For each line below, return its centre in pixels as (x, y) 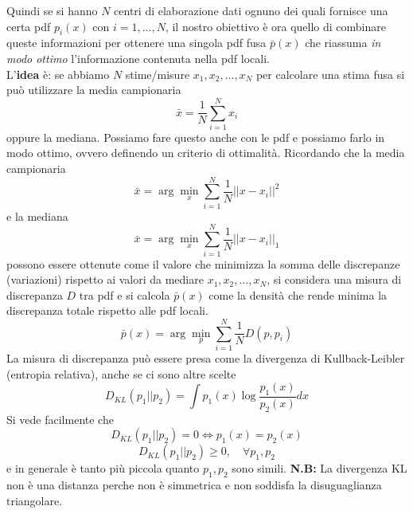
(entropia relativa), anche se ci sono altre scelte (121, 373)
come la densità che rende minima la (298, 294)
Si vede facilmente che (60, 419)
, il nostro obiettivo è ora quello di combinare (275, 26)
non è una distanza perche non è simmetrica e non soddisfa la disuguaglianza (194, 485)
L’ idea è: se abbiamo (58, 74)
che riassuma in (343, 43)
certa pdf (29, 26)
